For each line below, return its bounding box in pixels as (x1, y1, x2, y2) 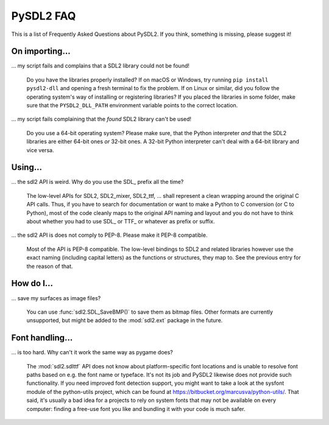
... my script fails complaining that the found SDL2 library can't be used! (11, 116, 192, 123)
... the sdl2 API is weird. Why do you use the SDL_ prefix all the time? (11, 178, 184, 186)
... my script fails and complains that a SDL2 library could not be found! (11, 62, 190, 69)
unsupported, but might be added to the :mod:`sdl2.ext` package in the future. (26, 317, 223, 324)
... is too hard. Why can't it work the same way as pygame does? (11, 349, 173, 356)
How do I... (11, 278, 54, 289)
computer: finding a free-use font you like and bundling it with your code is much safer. (26, 405, 246, 412)
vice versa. (26, 146, 54, 153)
